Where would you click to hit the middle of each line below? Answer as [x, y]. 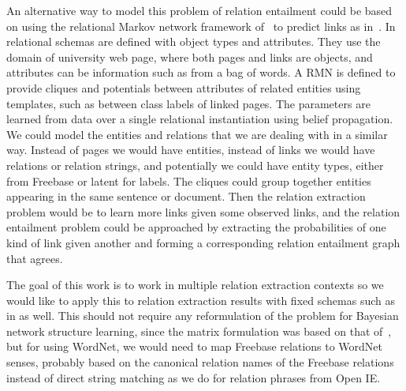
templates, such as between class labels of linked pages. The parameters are [188, 103]
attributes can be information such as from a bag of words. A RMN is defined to [201, 72]
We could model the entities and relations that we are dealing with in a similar [197, 134]
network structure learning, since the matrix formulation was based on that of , [199, 331]
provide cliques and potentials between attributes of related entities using [184, 87]
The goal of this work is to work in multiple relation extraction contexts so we [195, 285]
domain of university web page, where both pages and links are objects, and [190, 56]
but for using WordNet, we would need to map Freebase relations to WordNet [195, 346]
